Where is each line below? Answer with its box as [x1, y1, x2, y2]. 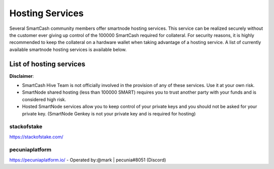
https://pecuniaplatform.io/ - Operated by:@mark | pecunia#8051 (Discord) [9, 157, 166, 163]
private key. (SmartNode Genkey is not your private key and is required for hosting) [22, 110, 196, 116]
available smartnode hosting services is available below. [9, 46, 127, 53]
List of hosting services [9, 60, 86, 68]
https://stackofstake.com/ [9, 134, 63, 140]
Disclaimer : [9, 73, 34, 79]
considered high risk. [22, 96, 66, 102]
